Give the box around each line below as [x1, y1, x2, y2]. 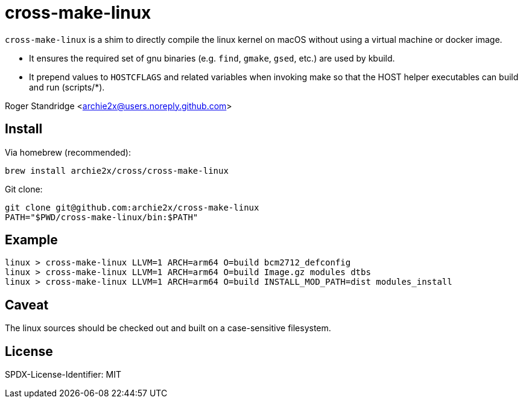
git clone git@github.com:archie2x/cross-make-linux [5, 202, 259, 212]
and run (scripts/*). [29, 81, 105, 92]
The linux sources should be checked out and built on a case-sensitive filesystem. [5, 323, 331, 334]
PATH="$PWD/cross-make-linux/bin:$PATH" [5, 212, 198, 222]
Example [5, 232, 58, 248]
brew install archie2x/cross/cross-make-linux [5, 165, 229, 176]
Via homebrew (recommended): [5, 147, 131, 157]
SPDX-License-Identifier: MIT [5, 369, 121, 380]
